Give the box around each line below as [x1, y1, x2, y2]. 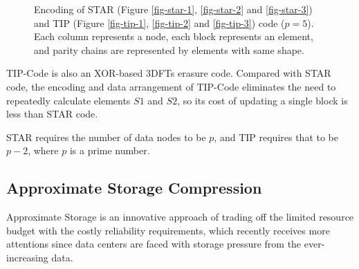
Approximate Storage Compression [6, 177, 262, 198]
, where [28, 143, 59, 158]
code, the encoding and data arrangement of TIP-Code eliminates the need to [6, 79, 336, 93]
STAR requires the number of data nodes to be [6, 129, 206, 144]
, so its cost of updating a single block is [177, 93, 348, 107]
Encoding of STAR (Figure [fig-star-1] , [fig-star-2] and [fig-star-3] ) [34, 2, 313, 16]
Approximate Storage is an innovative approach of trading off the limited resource [6, 210, 354, 224]
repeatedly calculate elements [6, 93, 131, 107]
